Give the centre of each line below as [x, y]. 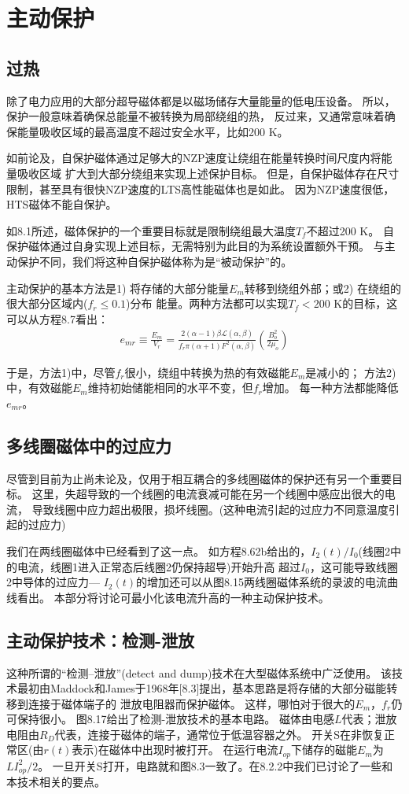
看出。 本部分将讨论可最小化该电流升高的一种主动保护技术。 [173, 597]
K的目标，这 [366, 303]
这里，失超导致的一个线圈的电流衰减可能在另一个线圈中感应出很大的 [208, 494]
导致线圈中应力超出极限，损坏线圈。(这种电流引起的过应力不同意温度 [210, 509]
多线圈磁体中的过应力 [89, 445]
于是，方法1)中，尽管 [61, 372]
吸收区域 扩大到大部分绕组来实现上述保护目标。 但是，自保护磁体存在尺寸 [208, 173]
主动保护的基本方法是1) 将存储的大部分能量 [118, 288]
